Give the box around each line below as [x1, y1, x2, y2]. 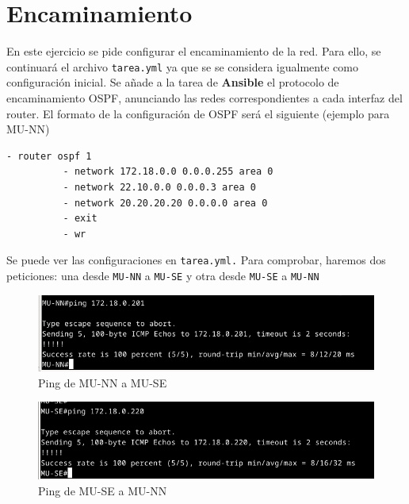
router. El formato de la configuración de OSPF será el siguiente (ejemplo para [6, 105, 390, 121]
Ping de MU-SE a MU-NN [38, 483, 167, 498]
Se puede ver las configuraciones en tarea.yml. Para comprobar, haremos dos [6, 252, 386, 268]
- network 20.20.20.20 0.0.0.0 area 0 [63, 197, 268, 209]
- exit [63, 213, 97, 225]
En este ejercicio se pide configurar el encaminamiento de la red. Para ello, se [6, 43, 381, 60]
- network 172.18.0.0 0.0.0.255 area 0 [63, 166, 273, 178]
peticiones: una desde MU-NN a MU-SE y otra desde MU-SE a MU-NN [6, 267, 319, 283]
